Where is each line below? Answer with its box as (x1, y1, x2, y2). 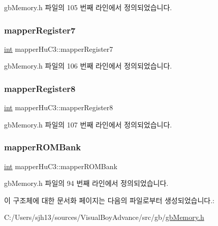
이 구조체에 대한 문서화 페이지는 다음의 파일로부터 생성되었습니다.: (4, 195, 214, 205)
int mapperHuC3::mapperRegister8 (4, 102, 113, 113)
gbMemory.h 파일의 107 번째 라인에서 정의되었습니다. (4, 119, 172, 130)
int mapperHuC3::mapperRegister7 (4, 43, 113, 54)
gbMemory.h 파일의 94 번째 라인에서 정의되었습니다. (4, 178, 169, 188)
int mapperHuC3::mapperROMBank (4, 160, 117, 171)
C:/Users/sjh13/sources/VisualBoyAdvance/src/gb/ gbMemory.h (4, 212, 204, 222)
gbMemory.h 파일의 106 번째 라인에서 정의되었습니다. (4, 60, 172, 71)
